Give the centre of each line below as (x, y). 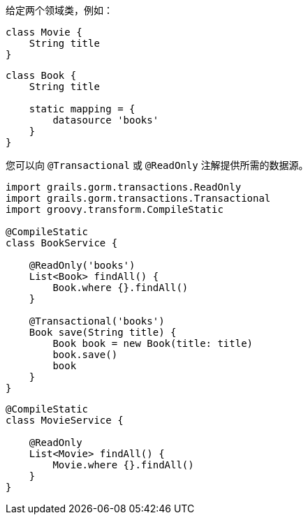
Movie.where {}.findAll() (123, 465)
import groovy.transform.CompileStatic (115, 209)
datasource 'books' (106, 120)
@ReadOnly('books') (82, 265)
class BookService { (62, 243)
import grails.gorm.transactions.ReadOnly (124, 187)
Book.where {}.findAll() (120, 288)
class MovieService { (65, 420)
